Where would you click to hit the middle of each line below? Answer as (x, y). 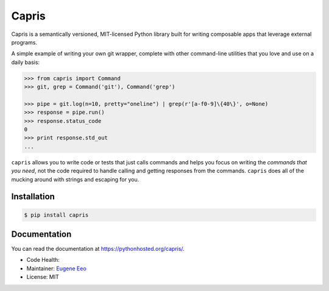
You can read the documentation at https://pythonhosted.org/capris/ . (98, 249)
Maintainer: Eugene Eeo (56, 268)
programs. (24, 42)
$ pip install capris (56, 215)
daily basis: (25, 62)
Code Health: (43, 260)
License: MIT (43, 277)
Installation (33, 197)
